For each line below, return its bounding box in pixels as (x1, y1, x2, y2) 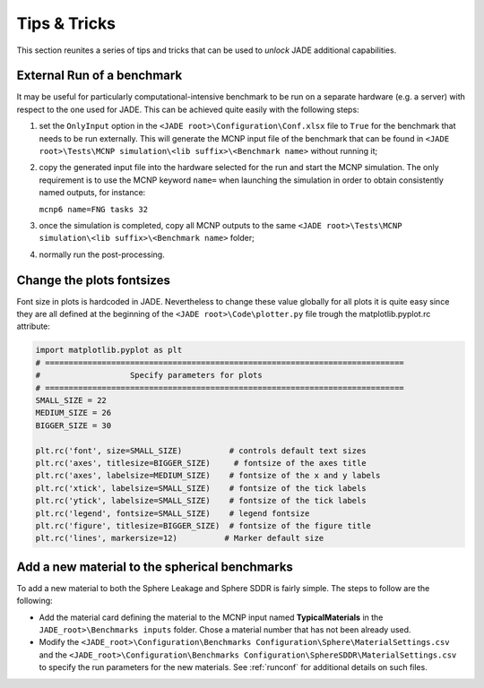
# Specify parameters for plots (35, 370, 264, 381)
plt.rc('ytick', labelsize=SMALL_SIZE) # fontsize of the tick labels (35, 495, 367, 506)
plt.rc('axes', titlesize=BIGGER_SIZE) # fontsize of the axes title (35, 458, 367, 468)
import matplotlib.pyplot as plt (35, 345, 183, 356)
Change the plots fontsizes (16, 272, 170, 288)
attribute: (16, 321, 51, 331)
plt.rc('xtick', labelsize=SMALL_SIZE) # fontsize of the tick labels (35, 483, 367, 493)
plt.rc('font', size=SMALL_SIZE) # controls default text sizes (35, 445, 367, 456)
